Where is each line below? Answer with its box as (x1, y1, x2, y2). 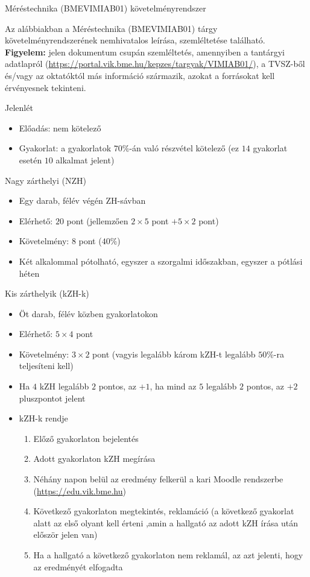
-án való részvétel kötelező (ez (129, 142, 239, 154)
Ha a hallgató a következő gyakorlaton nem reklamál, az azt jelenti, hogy (33, 549, 303, 561)
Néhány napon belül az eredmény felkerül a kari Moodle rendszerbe (33, 473, 283, 485)
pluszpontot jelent (19, 391, 86, 404)
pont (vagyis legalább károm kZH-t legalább (92, 347, 256, 360)
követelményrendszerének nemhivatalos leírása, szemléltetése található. (5, 34, 265, 46)
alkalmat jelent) (55, 153, 115, 166)
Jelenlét (5, 101, 33, 114)
